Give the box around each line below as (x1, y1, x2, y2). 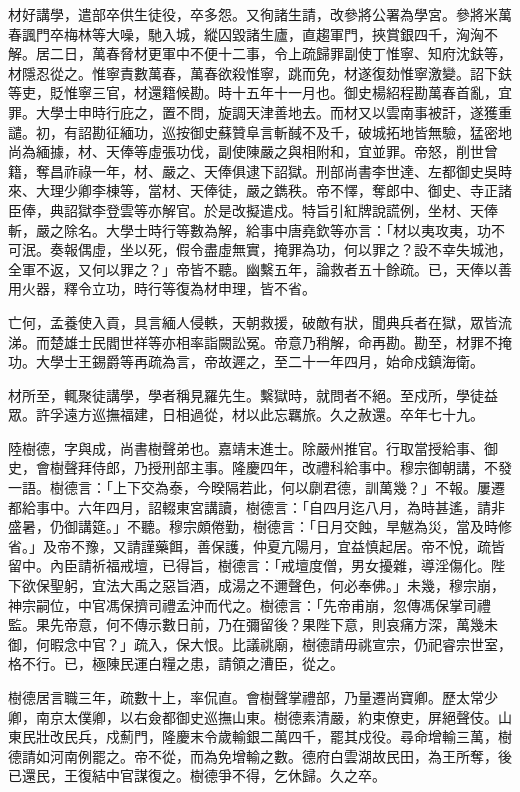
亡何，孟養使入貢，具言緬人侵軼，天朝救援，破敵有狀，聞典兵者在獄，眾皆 (8, 311, 498, 332)
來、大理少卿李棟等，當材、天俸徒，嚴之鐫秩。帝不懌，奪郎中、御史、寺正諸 (8, 180, 512, 201)
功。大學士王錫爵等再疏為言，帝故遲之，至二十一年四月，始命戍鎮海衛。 (8, 351, 484, 372)
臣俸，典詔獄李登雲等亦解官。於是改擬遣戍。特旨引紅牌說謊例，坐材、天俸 (8, 199, 498, 220)
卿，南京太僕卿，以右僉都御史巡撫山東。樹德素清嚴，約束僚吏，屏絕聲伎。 (8, 706, 498, 727)
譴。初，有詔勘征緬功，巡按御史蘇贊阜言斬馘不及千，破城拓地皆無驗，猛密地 (8, 121, 512, 142)
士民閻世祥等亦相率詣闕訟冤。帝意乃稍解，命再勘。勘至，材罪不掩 (77, 331, 512, 352)
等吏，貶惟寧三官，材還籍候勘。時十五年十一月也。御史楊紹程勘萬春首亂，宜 (8, 82, 512, 103)
